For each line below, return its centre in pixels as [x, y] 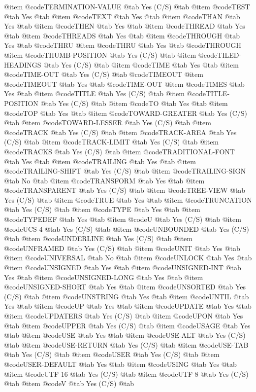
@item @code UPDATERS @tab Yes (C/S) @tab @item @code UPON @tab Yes [124, 316]
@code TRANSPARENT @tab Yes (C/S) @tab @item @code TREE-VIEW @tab [125, 190]
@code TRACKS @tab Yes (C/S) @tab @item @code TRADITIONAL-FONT [119, 151]
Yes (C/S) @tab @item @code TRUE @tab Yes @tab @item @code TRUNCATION [128, 199]
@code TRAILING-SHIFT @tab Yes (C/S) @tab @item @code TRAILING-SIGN [125, 171]
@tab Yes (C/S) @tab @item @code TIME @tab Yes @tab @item [141, 64]
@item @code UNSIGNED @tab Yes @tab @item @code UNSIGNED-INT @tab [123, 267]
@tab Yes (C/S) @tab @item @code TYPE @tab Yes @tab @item [102, 209]
